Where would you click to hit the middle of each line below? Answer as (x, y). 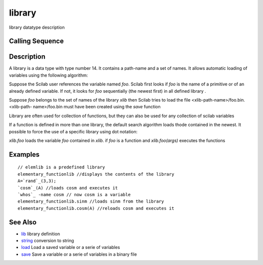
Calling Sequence (37, 41)
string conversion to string (47, 241)
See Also (23, 222)
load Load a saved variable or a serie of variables (71, 247)
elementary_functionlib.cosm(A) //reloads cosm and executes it (96, 208)
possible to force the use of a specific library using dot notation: (73, 131)
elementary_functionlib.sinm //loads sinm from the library (91, 202)
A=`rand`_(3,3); (37, 181)
